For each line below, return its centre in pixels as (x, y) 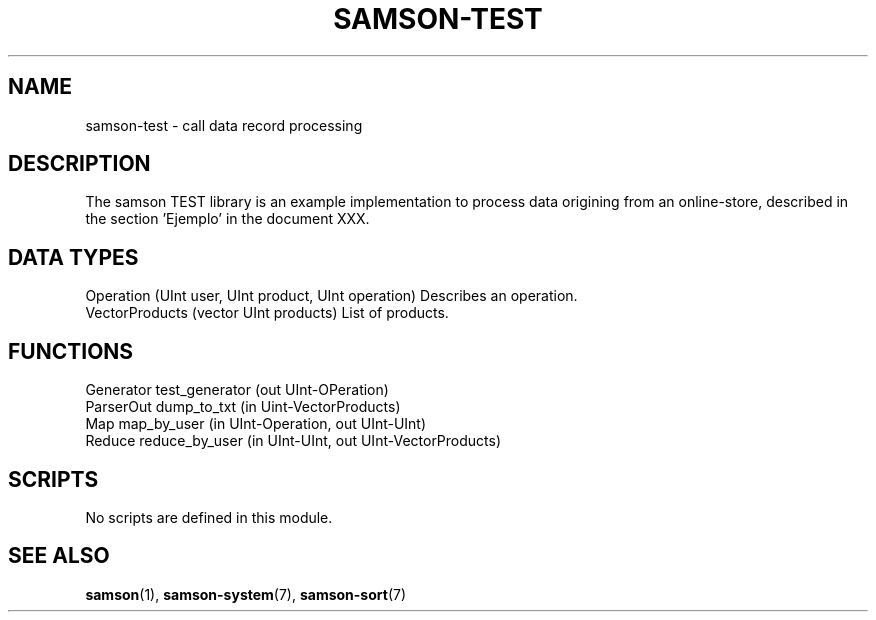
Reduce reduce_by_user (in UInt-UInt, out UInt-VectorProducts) (293, 441)
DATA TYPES (73, 257)
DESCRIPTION (79, 164)
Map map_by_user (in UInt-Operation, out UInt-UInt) (256, 424)
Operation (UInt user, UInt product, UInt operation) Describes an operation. (331, 296)
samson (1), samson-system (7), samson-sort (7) (246, 594)
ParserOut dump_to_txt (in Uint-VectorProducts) (243, 407)
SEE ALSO (59, 556)
